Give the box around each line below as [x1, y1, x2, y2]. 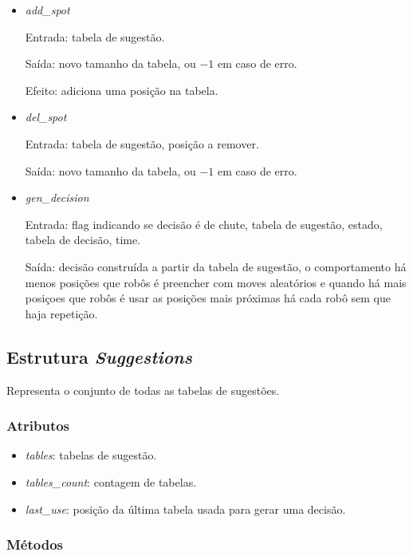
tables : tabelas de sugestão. [25, 447, 157, 463]
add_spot [25, 2, 70, 18]
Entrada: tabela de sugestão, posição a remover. [25, 135, 259, 152]
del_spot [25, 108, 67, 125]
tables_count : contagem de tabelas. [25, 473, 197, 490]
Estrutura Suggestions [6, 344, 193, 369]
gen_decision [25, 189, 89, 206]
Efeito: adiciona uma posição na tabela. [25, 81, 218, 98]
